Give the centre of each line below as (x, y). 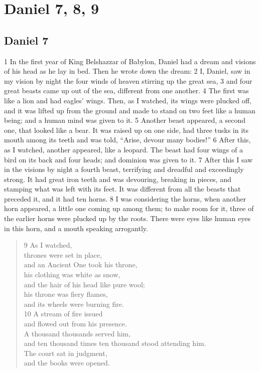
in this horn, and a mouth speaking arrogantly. (76, 228)
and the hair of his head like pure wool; (84, 284)
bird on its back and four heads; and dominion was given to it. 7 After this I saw (128, 159)
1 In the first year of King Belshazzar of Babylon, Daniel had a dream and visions (130, 61)
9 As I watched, (48, 245)
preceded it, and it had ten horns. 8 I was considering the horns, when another (125, 198)
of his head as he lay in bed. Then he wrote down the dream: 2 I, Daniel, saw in (127, 71)
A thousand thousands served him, (77, 333)
